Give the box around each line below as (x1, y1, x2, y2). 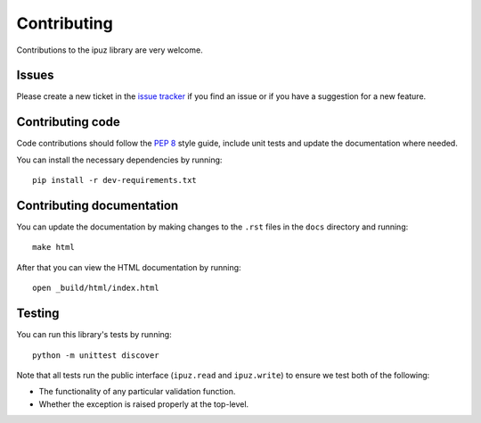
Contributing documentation (16, 197, 179, 213)
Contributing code (16, 114, 120, 129)
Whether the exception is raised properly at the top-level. (38, 398, 249, 410)
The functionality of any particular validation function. (38, 386, 236, 397)
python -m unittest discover (32, 350, 159, 361)
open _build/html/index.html (32, 283, 159, 294)
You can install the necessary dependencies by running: (16, 154, 223, 165)
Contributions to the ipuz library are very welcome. (16, 45, 204, 55)
